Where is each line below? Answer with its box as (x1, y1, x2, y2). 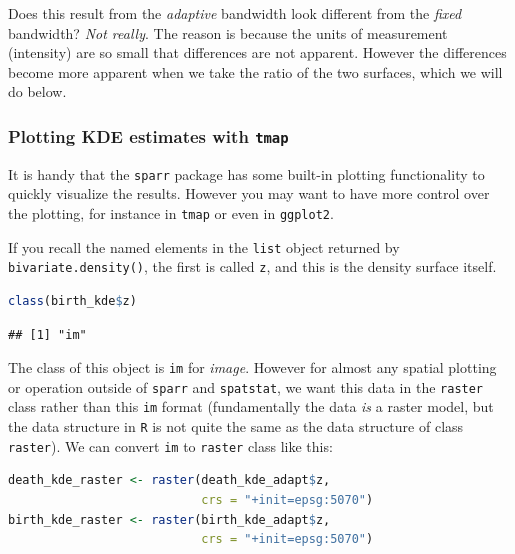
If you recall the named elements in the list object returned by (8, 236, 400, 257)
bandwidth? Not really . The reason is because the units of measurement (8, 22, 448, 43)
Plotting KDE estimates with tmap (8, 123, 289, 148)
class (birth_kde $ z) (8, 293, 137, 308)
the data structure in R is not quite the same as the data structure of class (8, 416, 464, 437)
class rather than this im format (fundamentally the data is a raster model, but (8, 396, 494, 417)
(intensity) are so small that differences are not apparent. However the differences (8, 42, 507, 63)
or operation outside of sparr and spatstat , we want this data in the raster (8, 376, 484, 397)
